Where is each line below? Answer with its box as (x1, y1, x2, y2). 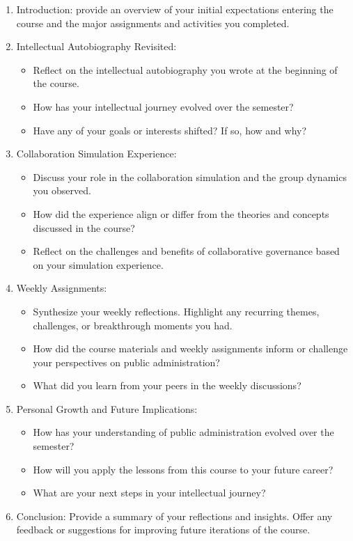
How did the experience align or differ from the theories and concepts (33, 206, 329, 221)
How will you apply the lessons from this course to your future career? (33, 462, 334, 476)
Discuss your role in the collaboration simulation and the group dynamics (33, 169, 347, 184)
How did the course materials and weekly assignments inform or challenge (33, 341, 348, 356)
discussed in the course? (33, 220, 135, 235)
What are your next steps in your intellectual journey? (33, 485, 266, 500)
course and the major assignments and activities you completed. (16, 15, 290, 30)
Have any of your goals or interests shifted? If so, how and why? (33, 123, 307, 137)
